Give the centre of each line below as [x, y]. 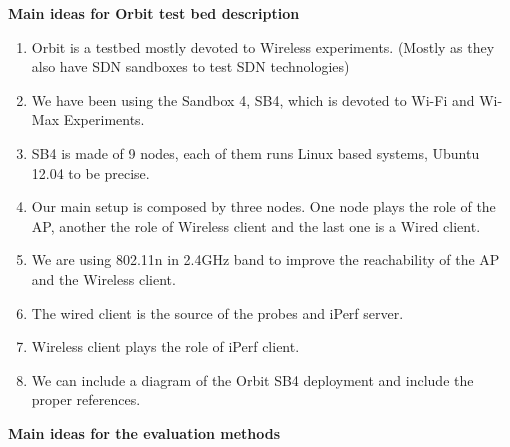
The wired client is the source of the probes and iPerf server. [217, 312]
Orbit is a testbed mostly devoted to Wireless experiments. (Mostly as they [263, 46]
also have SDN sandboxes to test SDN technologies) [190, 66]
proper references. [86, 399]
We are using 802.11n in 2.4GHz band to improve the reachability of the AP [265, 259]
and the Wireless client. [103, 278]
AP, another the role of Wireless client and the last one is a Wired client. [256, 225]
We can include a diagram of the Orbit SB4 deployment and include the [252, 379]
